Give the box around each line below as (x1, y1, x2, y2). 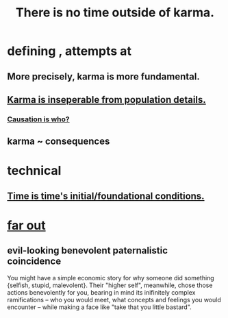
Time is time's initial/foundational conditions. (7, 190, 205, 201)
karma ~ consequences (7, 136, 110, 147)
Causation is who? (7, 114, 70, 124)
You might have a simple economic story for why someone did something (7, 273, 214, 282)
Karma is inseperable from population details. (7, 94, 207, 106)
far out (7, 218, 46, 234)
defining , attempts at (7, 43, 132, 59)
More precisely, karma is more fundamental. (7, 71, 200, 82)
